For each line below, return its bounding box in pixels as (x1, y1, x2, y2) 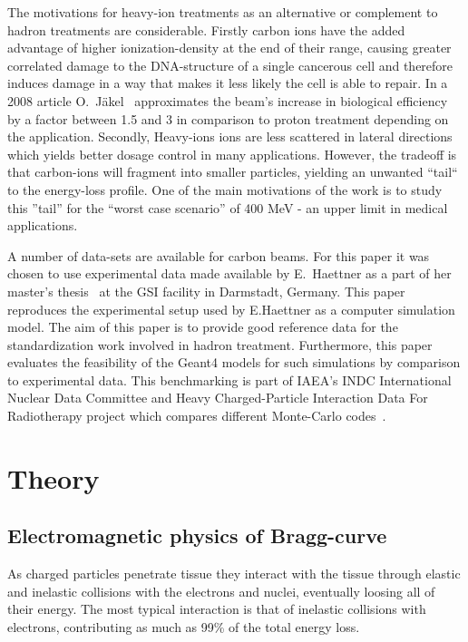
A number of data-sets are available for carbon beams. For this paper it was (7, 246, 430, 265)
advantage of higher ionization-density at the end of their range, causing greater (7, 38, 452, 57)
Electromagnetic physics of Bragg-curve (7, 521, 387, 550)
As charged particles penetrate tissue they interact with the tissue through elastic (7, 564, 461, 583)
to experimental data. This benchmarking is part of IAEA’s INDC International (7, 370, 452, 389)
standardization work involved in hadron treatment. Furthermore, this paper (7, 335, 433, 354)
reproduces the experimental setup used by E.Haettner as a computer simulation (7, 299, 455, 318)
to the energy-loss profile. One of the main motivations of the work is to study (7, 180, 443, 199)
